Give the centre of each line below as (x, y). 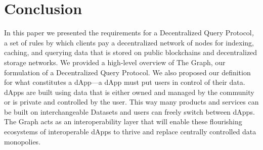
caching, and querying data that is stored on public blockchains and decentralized (131, 52)
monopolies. (23, 141)
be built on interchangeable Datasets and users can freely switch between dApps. (129, 111)
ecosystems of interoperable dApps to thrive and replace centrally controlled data (130, 132)
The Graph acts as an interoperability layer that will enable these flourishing (123, 121)
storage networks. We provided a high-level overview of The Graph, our (115, 62)
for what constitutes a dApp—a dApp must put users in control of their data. (125, 82)
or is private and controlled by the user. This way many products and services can (131, 102)
